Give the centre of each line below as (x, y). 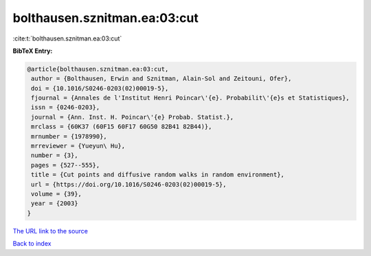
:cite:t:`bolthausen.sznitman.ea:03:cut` (67, 38)
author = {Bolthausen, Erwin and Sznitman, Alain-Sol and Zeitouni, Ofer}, (161, 79)
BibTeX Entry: (33, 51)
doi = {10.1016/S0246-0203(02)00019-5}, (100, 88)
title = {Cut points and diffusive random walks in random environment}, (158, 175)
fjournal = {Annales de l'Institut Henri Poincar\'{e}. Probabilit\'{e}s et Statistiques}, (190, 98)
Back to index (32, 244)
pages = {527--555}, (66, 165)
